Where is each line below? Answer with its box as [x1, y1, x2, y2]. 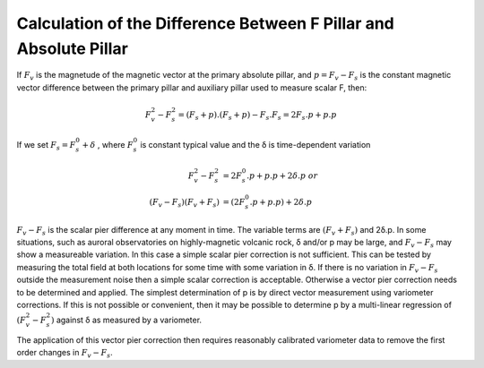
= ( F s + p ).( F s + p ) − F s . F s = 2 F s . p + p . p [177, 109, 337, 122]
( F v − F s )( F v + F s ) [149, 197, 220, 210]
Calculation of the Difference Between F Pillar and [16, 13, 394, 33]
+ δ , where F [82, 140, 134, 150]
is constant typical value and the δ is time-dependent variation [140, 140, 371, 150]
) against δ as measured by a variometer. [50, 314, 202, 326]
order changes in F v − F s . [16, 347, 114, 360]
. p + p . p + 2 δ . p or [246, 170, 318, 181]
